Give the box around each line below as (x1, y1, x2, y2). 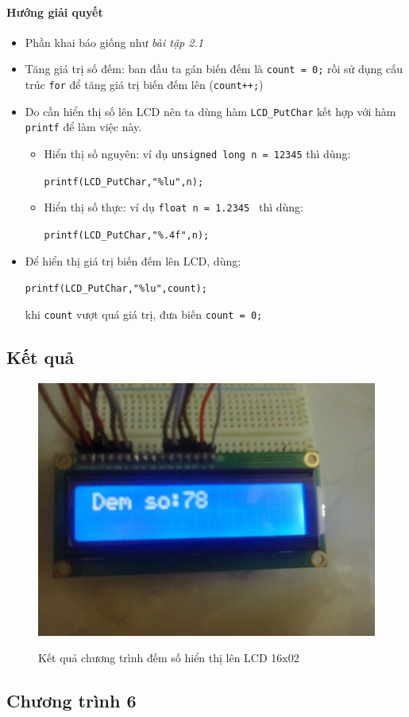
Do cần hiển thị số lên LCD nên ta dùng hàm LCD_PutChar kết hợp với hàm (25, 103, 396, 119)
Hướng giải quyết (6, 3, 103, 20)
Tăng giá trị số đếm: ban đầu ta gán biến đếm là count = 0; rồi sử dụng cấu (25, 60, 403, 77)
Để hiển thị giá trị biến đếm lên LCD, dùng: (25, 252, 241, 269)
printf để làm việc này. (25, 118, 142, 135)
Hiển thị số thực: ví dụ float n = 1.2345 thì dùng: (44, 199, 303, 215)
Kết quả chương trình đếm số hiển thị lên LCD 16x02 (38, 649, 299, 666)
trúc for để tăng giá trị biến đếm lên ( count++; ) (25, 76, 264, 93)
